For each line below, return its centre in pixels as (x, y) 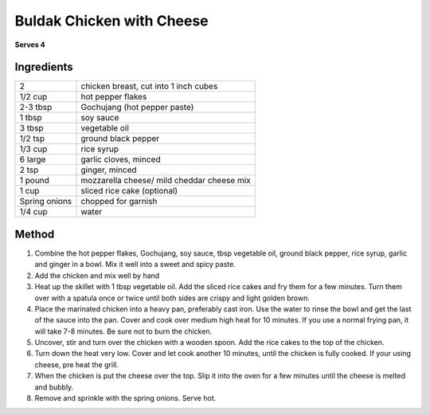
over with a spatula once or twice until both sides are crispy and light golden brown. (172, 298)
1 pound (34, 181)
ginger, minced (109, 170)
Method (35, 234)
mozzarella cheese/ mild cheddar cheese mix (166, 181)
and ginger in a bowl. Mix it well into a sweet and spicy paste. (135, 264)
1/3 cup (33, 149)
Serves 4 (30, 45)
